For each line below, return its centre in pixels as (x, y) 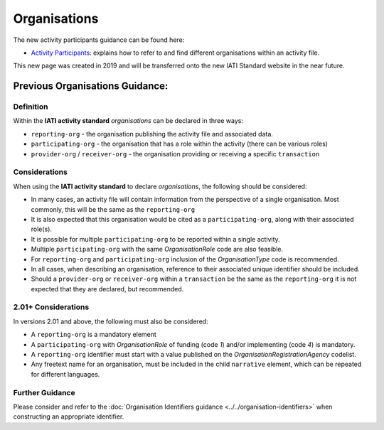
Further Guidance (44, 392)
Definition (31, 107)
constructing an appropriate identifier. (69, 416)
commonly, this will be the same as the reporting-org (113, 209)
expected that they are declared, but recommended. (107, 289)
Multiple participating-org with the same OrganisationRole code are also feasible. (157, 249)
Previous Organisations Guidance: (91, 86)
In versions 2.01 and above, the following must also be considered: (111, 321)
